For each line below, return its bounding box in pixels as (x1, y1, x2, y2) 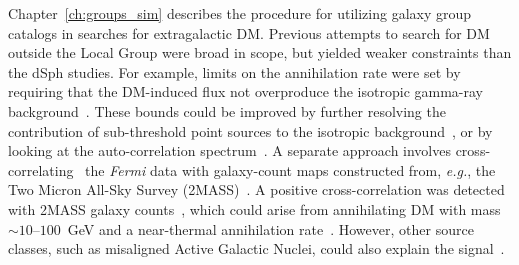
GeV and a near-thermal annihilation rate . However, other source (67, 218, 474, 239)
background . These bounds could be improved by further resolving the (8, 100, 446, 121)
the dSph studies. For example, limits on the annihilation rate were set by (8, 61, 461, 82)
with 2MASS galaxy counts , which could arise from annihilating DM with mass (8, 198, 501, 219)
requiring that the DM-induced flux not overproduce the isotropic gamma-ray (8, 81, 483, 102)
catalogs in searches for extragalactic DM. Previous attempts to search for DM (8, 22, 490, 43)
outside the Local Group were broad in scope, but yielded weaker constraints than (8, 42, 512, 63)
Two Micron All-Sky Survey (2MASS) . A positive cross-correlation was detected (8, 179, 505, 200)
